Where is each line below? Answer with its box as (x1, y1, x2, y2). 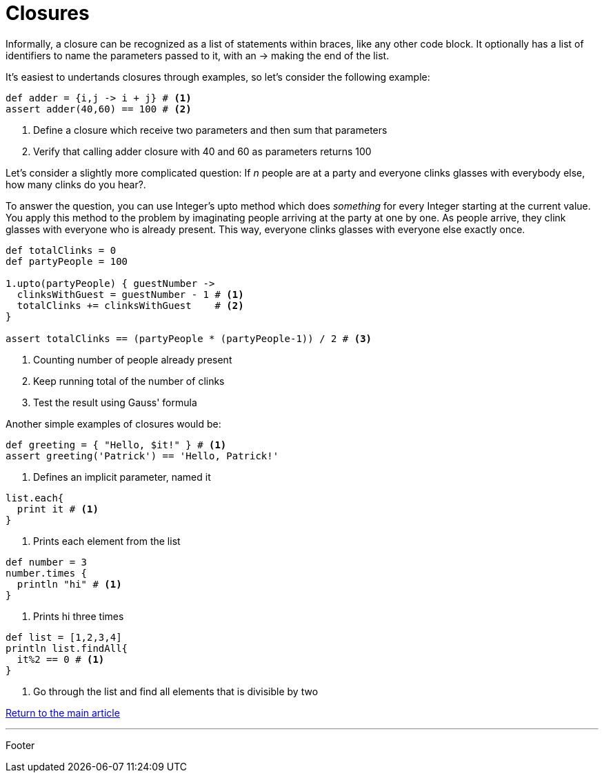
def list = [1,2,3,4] (6, 631, 122, 643)
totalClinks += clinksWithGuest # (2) (17, 299, 244, 311)
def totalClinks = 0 (6, 244, 117, 256)
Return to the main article (6, 706, 120, 719)
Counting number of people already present (33, 353, 232, 366)
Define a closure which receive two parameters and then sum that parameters (33, 123, 387, 136)
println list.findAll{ (6, 642, 128, 654)
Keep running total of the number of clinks (33, 375, 225, 387)
